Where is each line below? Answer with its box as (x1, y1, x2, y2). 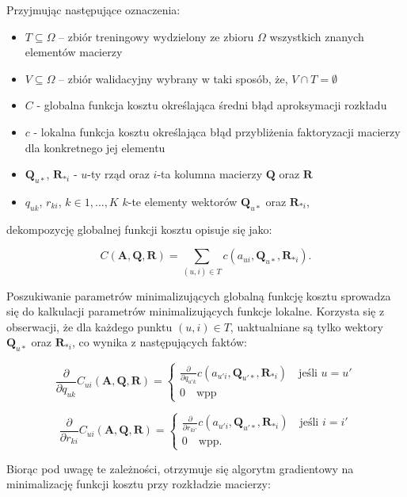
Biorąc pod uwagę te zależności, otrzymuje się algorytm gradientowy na (6, 460, 354, 476)
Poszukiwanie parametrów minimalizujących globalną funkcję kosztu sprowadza (6, 287, 391, 304)
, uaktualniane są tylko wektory (230, 318, 383, 335)
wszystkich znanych (269, 28, 364, 44)
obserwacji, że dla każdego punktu (6, 318, 173, 335)
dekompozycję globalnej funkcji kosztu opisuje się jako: (6, 220, 272, 237)
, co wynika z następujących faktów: (71, 334, 247, 350)
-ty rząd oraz (87, 166, 150, 182)
